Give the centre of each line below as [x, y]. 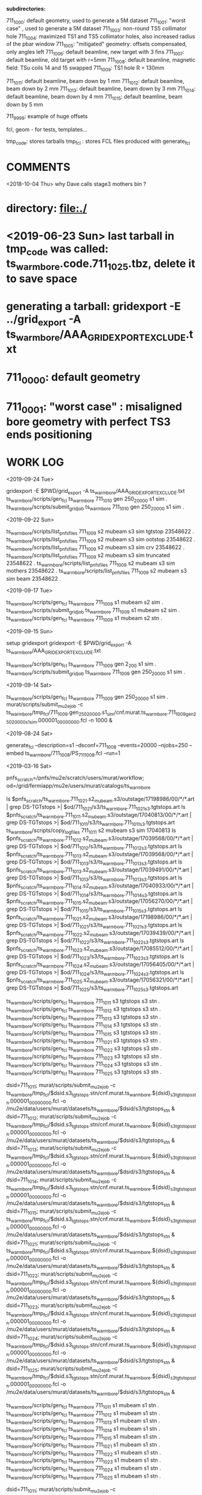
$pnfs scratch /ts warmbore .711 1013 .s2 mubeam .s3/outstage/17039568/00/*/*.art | [100, 855]
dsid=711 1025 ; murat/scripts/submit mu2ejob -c [62, 1369]
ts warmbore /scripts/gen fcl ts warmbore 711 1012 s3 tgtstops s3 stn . [84, 1009]
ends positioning [49, 435]
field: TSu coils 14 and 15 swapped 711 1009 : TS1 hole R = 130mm [85, 68]
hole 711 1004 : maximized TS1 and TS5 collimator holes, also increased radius [101, 37]
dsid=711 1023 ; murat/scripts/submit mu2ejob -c [62, 1306]
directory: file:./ [47, 208]
